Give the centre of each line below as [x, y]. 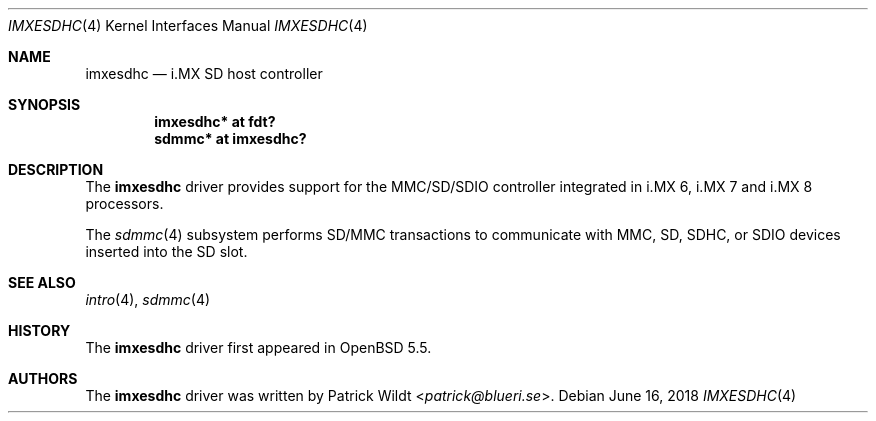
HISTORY [39, 330]
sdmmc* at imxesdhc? [230, 138]
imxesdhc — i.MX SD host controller [204, 73]
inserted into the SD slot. [166, 251]
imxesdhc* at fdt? [215, 121]
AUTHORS [43, 378]
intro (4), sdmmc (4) [148, 299]
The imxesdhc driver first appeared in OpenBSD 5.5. [258, 347]
